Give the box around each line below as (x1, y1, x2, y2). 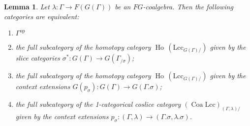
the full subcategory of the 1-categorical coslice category (15, 99, 181, 109)
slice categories (15, 53, 60, 63)
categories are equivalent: (4, 11, 79, 21)
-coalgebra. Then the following (143, 1, 233, 11)
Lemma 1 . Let (4, 1, 50, 11)
